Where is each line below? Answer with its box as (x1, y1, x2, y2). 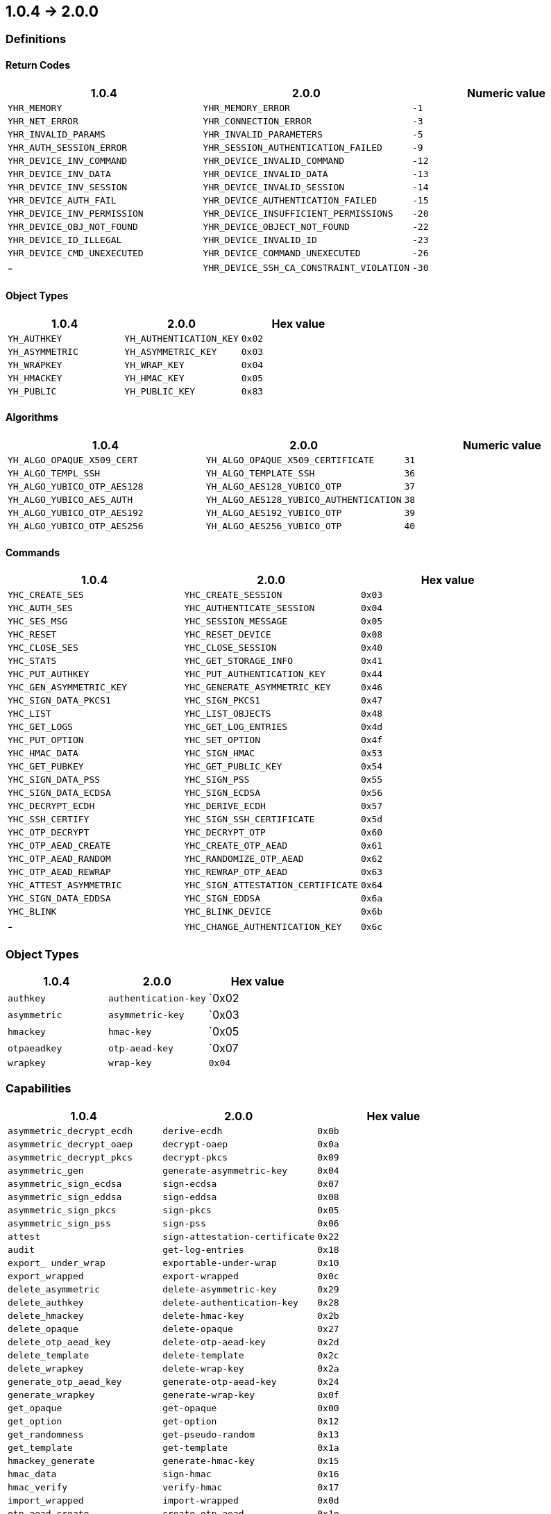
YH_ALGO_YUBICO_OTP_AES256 (8, 521, 144, 532)
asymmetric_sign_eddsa (8, 1191, 122, 1202)
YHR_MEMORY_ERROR (203, 102, 290, 113)
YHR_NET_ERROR (8, 115, 78, 126)
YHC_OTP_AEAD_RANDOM (8, 854, 111, 865)
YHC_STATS (8, 656, 57, 667)
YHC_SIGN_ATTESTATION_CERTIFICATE (184, 880, 358, 891)
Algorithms (6, 411, 58, 424)
